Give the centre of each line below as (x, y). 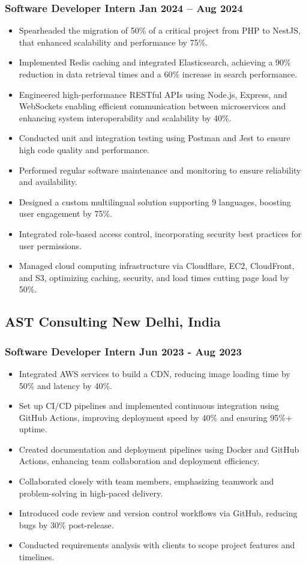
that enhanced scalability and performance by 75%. (113, 42)
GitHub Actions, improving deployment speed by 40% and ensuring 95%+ (155, 417)
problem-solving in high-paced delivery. (91, 493)
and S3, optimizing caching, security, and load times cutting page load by (154, 277)
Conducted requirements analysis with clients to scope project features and (157, 545)
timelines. (37, 557)
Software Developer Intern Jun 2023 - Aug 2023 (123, 351)
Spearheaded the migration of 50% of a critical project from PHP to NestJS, (160, 30)
